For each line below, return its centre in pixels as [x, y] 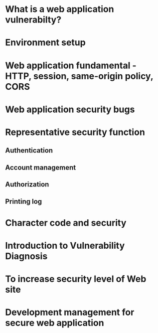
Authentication [29, 151]
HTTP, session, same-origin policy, [79, 76]
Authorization [27, 185]
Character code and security [66, 223]
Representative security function [75, 132]
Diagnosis [26, 256]
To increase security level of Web [76, 279]
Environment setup [45, 43]
